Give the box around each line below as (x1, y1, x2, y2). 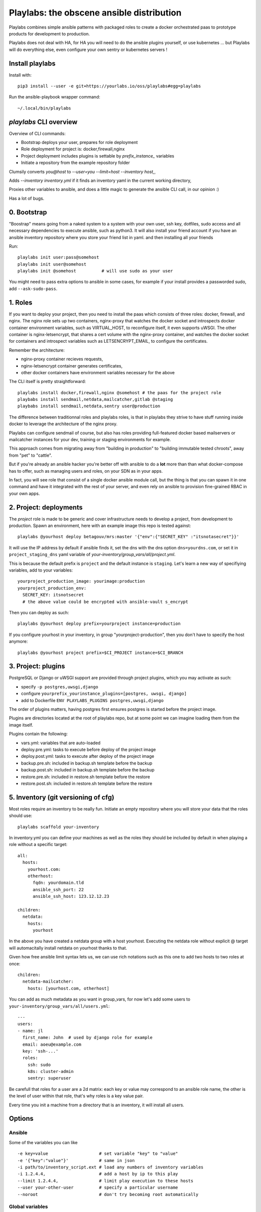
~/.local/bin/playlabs (17, 105, 72, 111)
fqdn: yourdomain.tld (32, 880, 84, 886)
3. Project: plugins (9, 662, 65, 670)
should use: (9, 813, 32, 819)
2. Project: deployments (9, 503, 83, 511)
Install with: (9, 72, 32, 78)
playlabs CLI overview (9, 118, 78, 126)
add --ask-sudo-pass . (9, 286, 58, 291)
